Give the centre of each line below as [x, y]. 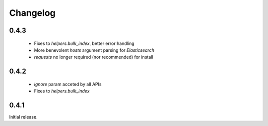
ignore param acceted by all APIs [68, 84]
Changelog [32, 13]
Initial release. [23, 117]
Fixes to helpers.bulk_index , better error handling [84, 43]
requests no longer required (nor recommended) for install [94, 57]
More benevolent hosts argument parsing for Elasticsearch [94, 50]
